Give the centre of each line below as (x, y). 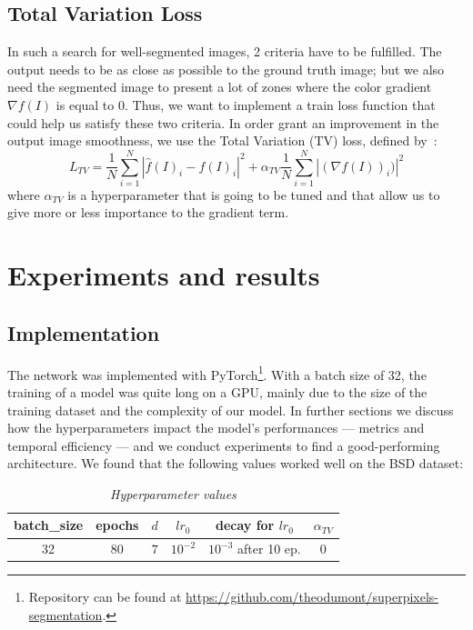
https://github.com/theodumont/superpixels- (312, 597)
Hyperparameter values (173, 493)
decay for (245, 525)
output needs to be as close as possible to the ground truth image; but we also (226, 69)
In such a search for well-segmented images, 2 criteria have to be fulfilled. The (225, 51)
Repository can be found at (105, 597)
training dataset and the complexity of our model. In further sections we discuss (231, 410)
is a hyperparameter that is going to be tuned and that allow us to (254, 194)
